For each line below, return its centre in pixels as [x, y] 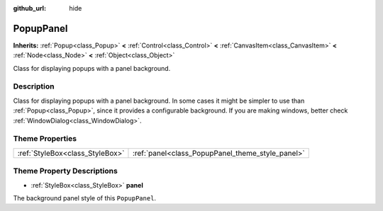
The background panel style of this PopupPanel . [84, 198]
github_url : [29, 8]
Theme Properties [45, 139]
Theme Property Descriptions [66, 171]
